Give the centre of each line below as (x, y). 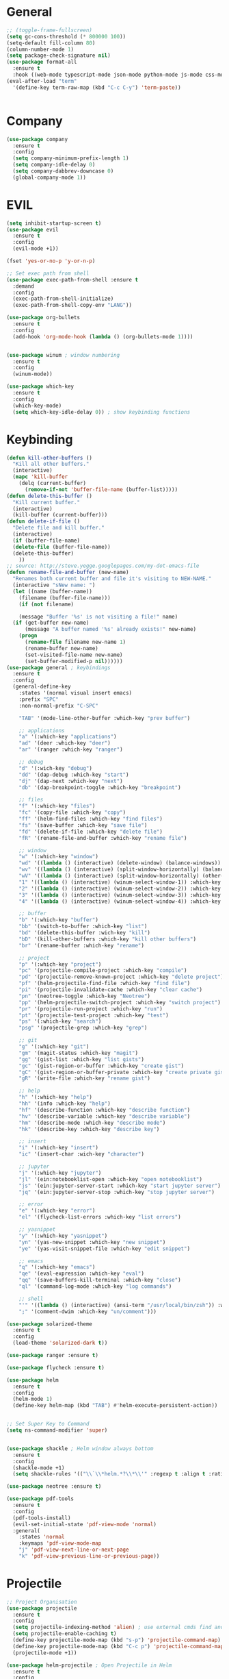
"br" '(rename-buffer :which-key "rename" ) (82, 945)
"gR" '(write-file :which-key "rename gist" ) (85, 1079)
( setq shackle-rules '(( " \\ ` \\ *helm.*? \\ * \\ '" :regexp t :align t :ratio (120, 1474)
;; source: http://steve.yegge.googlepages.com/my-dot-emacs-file (103, 566)
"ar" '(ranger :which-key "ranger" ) (71, 750)
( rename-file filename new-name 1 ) (75, 642)
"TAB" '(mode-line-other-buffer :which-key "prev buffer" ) (105, 718)
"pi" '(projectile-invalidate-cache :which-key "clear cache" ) (111, 990)
